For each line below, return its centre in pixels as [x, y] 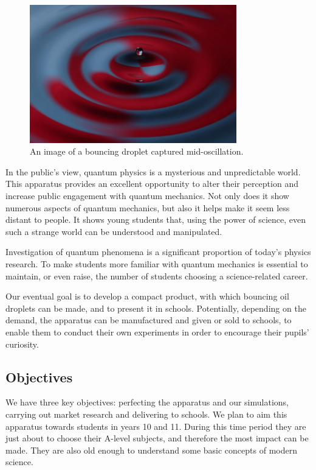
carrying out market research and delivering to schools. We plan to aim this [146, 414]
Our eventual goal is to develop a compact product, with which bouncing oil [147, 296]
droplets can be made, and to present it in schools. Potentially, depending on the [156, 308]
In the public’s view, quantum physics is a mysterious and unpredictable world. [153, 171]
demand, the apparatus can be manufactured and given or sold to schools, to [149, 320]
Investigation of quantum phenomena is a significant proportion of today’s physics [158, 252]
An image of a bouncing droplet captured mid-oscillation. [137, 151]
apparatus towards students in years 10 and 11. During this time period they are [156, 426]
